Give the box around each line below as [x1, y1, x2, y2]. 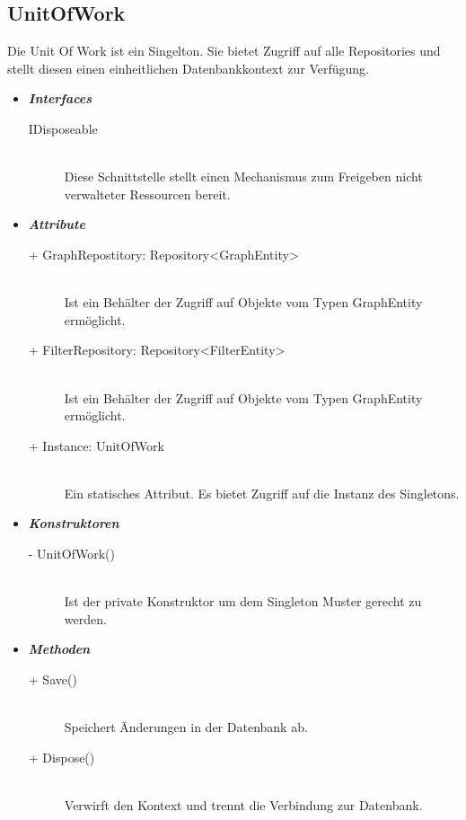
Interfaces [28, 89, 92, 108]
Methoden [28, 639, 91, 658]
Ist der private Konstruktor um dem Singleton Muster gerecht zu [64, 592, 422, 611]
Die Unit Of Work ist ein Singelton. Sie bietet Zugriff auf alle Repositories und [7, 41, 441, 60]
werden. [64, 609, 107, 628]
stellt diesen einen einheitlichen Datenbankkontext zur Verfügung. [7, 58, 369, 77]
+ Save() [28, 670, 77, 689]
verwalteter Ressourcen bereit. [64, 184, 231, 203]
